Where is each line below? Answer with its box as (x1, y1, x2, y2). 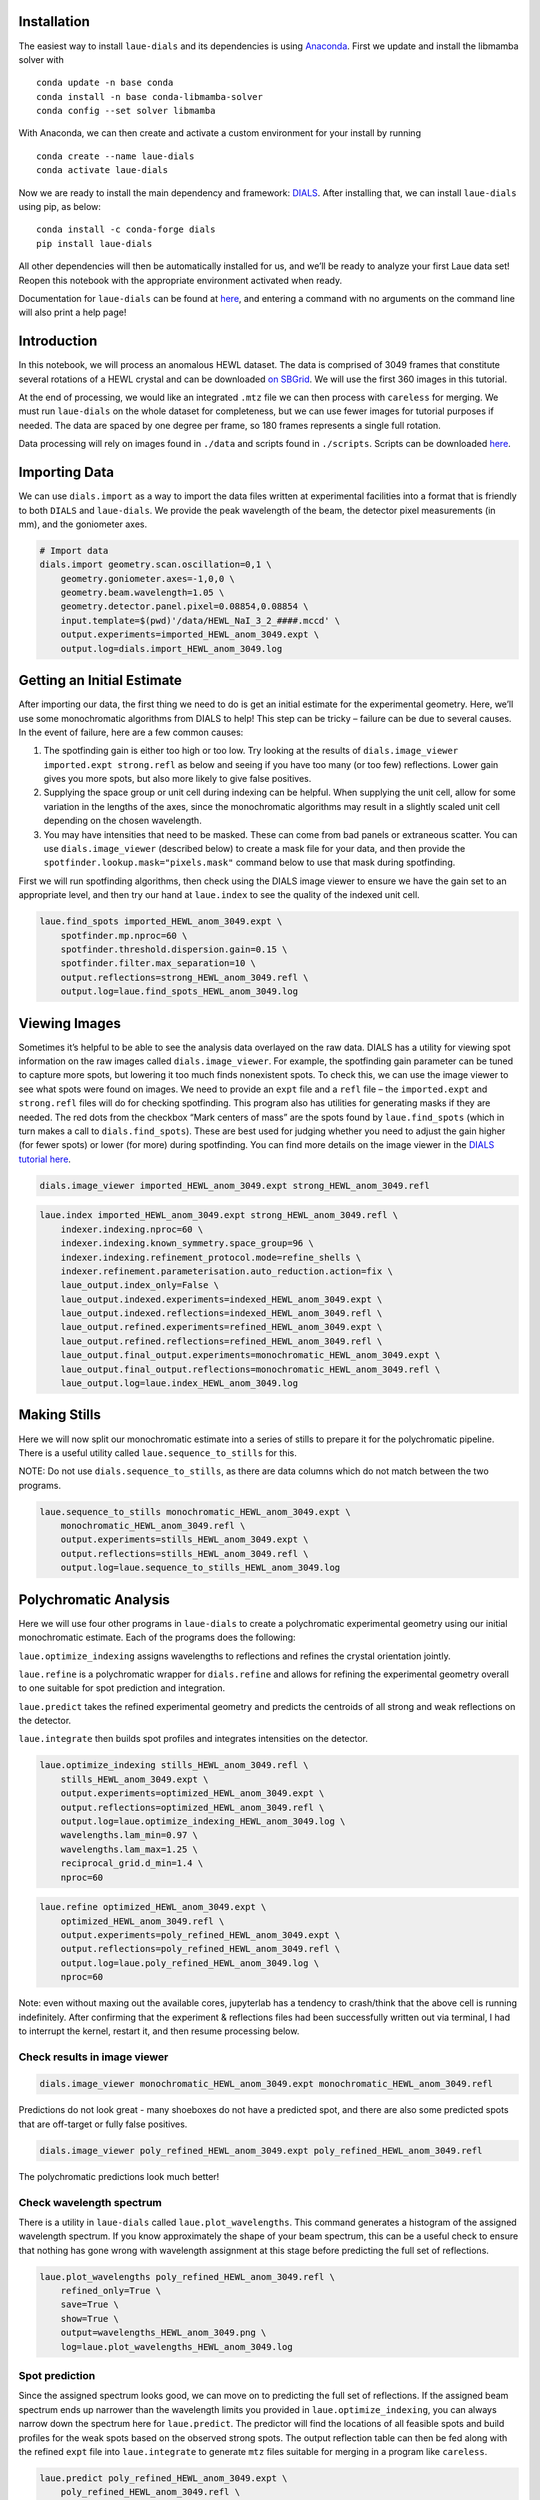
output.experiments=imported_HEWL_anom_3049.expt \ (60, 629, 320, 640)
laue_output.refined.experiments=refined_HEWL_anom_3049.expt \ (60, 1321, 383, 1333)
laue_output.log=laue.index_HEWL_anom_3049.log (60, 1378, 299, 1389)
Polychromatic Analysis (18, 1591, 170, 1608)
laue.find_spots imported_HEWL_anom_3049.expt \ (39, 916, 283, 927)
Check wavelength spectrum (18, 2195, 162, 2209)
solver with (18, 53, 64, 65)
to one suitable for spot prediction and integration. (18, 1682, 226, 1694)
